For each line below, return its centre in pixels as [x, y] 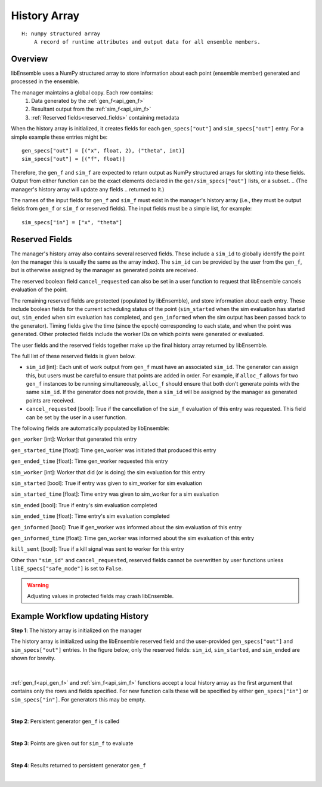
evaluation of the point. [39, 289]
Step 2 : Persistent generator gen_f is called [65, 721]
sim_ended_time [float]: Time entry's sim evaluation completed [90, 516]
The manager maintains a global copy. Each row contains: [82, 92]
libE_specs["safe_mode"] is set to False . [67, 569]
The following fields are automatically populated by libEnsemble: [90, 428]
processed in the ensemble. [45, 81]
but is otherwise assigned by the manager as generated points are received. [105, 270]
